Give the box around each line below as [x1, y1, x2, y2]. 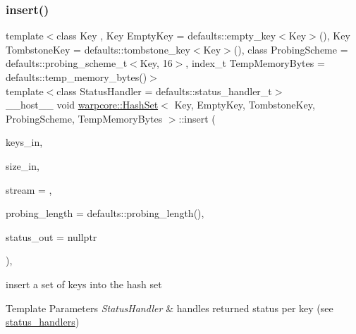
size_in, [6, 158, 39, 173]
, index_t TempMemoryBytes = [185, 56, 325, 70]
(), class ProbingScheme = [233, 42, 348, 56]
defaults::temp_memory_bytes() [6, 70, 147, 84]
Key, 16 [140, 56, 173, 70]
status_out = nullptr [6, 229, 97, 244]
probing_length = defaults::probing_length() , [6, 206, 204, 221]
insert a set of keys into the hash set [6, 276, 162, 291]
